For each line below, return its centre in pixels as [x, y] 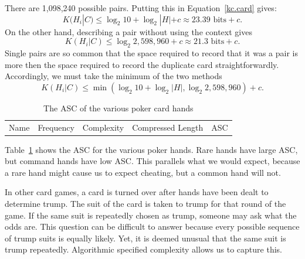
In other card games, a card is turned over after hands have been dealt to [137, 192]
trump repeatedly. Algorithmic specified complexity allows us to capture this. [143, 249]
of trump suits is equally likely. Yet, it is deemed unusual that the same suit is [145, 238]
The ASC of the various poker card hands [118, 108]
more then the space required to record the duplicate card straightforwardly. [142, 64]
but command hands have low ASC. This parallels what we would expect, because [152, 161]
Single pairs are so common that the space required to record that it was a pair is [151, 52]
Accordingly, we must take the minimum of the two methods [113, 76]
